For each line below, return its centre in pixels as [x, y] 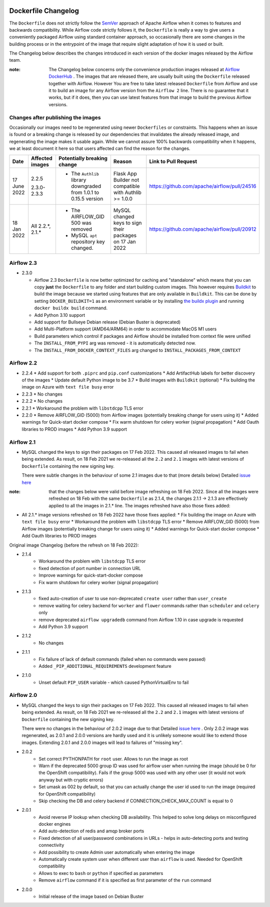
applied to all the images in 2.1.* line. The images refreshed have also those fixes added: [139, 505]
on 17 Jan [124, 242]
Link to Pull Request [173, 161]
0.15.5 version [87, 199]
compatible [126, 186]
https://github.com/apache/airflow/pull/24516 [203, 186]
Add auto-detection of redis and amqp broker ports [91, 831]
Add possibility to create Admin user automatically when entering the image [117, 852]
